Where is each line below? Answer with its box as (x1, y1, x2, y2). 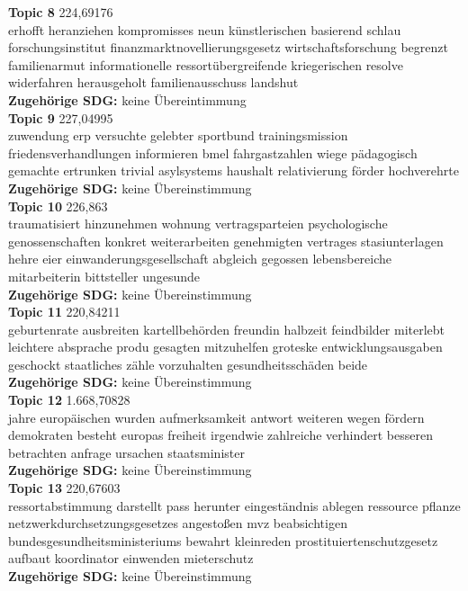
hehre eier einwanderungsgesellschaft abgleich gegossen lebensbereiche (8, 249, 392, 268)
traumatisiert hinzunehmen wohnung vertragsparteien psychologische (8, 214, 388, 233)
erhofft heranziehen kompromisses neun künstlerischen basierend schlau (8, 20, 401, 39)
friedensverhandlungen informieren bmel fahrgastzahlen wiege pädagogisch (8, 143, 418, 162)
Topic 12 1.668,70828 (8, 390, 130, 409)
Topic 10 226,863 (8, 196, 108, 215)
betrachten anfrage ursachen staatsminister (8, 443, 245, 461)
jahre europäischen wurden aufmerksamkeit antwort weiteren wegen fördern (8, 407, 425, 426)
